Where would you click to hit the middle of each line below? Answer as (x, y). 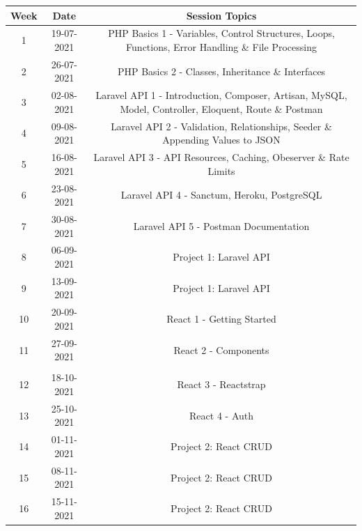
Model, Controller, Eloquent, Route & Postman (221, 108)
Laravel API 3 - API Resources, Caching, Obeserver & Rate (221, 157)
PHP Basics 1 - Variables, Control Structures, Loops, (221, 33)
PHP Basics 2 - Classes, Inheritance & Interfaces (221, 71)
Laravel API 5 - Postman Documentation (221, 225)
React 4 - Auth (221, 415)
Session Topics (221, 15)
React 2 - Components (221, 349)
